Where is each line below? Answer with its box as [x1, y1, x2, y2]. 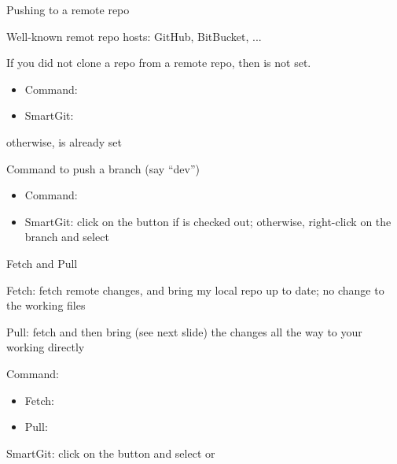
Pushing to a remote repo [6, 2, 130, 17]
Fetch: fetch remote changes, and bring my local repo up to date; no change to [6, 281, 384, 298]
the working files [6, 297, 86, 314]
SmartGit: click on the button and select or [6, 444, 215, 461]
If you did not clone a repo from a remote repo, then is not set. [6, 54, 311, 71]
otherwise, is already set [6, 133, 122, 150]
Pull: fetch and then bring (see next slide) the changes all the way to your [6, 323, 362, 340]
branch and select [24, 228, 109, 245]
